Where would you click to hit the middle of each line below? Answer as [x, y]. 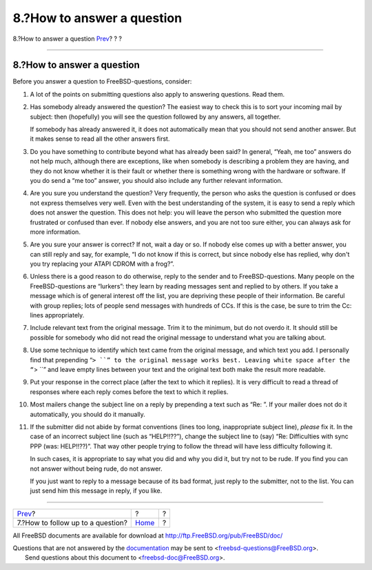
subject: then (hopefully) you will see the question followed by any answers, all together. [155, 117]
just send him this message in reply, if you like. [96, 491]
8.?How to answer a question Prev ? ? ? [68, 39]
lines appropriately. [57, 315]
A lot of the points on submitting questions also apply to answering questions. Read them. [157, 94]
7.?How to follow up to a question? [72, 522]
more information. [55, 232]
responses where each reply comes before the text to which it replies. [129, 392]
